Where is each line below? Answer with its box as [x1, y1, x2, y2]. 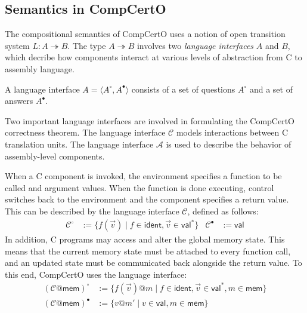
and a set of [249, 82, 293, 95]
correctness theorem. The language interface [5, 126, 166, 139]
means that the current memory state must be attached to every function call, [5, 244, 291, 257]
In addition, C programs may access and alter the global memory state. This [5, 233, 285, 246]
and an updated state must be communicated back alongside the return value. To [5, 256, 302, 269]
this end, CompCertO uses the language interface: [5, 268, 187, 280]
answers [5, 94, 33, 107]
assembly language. [5, 62, 75, 75]
